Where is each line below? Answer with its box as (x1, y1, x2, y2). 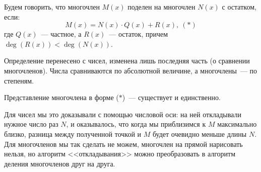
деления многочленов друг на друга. (4, 158, 115, 168)
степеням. (4, 75, 34, 85)
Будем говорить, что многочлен (4, 2, 100, 12)
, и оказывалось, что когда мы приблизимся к (66, 119, 206, 129)
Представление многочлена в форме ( (4, 92, 119, 103)
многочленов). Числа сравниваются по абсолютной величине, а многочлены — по (4, 65, 257, 75)
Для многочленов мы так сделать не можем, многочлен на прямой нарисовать (4, 138, 243, 149)
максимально (217, 119, 257, 129)
